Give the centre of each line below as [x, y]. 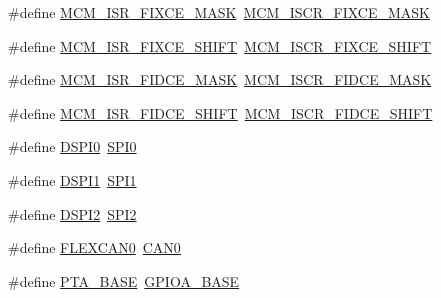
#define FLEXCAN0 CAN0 [94, 247]
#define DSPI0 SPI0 [72, 146]
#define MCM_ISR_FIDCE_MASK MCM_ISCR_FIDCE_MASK [220, 79]
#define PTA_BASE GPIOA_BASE [124, 280]
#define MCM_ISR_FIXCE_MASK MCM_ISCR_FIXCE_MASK [219, 12]
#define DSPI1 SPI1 [72, 179]
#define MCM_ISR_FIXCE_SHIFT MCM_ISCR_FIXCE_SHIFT [220, 45]
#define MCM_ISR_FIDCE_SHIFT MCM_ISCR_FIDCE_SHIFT [220, 112]
